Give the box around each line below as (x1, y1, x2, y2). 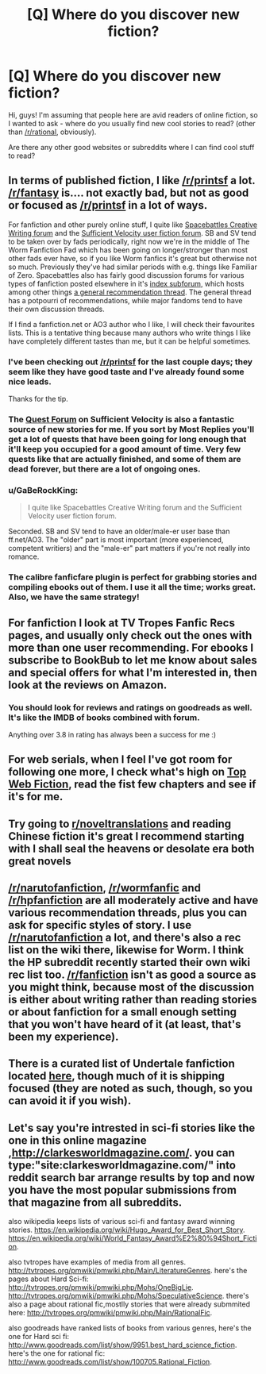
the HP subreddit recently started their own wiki (8, 956, 251, 969)
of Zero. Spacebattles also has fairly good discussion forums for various (8, 270, 245, 279)
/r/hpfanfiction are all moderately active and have (8, 894, 259, 907)
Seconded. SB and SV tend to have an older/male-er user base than (8, 526, 230, 537)
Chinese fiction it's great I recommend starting (8, 829, 245, 843)
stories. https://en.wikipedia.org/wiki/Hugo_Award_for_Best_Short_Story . (8, 1225, 245, 1235)
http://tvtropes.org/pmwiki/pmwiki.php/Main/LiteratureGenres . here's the (8, 1266, 248, 1276)
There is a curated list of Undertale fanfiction (8, 1057, 236, 1071)
